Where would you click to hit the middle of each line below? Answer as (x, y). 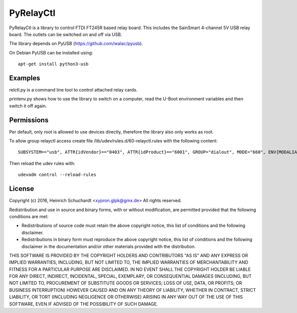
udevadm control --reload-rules (57, 175)
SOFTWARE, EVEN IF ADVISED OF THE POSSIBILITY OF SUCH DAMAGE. (84, 304)
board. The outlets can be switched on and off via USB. (66, 34)
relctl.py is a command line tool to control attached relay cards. (74, 90)
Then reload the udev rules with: (42, 163)
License (22, 189)
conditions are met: (29, 216)
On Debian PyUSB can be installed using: (51, 52)
